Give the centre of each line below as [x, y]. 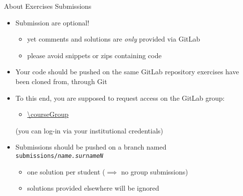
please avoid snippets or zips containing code [94, 55]
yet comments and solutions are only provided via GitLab [114, 39]
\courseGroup [48, 114]
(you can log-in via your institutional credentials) [89, 130]
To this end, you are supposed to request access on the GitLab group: [120, 98]
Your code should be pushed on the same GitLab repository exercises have [127, 72]
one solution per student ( [66, 171]
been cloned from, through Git [61, 81]
